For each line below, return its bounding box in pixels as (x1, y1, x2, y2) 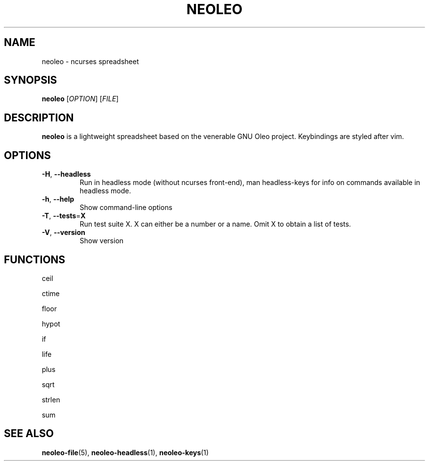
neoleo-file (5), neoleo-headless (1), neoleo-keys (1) (42, 448, 209, 457)
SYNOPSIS (4, 74, 57, 87)
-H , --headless (42, 170, 91, 179)
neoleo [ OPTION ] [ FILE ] (42, 94, 119, 103)
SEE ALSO (4, 427, 54, 440)
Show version (79, 236, 124, 245)
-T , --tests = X (42, 211, 86, 220)
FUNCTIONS (4, 253, 66, 266)
